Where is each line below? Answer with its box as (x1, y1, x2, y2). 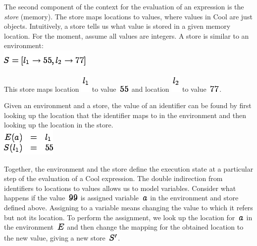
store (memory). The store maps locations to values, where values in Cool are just (4, 11, 253, 21)
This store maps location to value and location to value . (4, 83, 222, 94)
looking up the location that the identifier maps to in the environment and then (4, 110, 247, 120)
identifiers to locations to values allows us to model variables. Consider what (4, 183, 236, 193)
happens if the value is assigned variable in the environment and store (4, 192, 239, 203)
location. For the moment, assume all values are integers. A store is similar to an (4, 30, 249, 41)
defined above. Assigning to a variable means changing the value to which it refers (4, 202, 253, 212)
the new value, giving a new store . (4, 232, 120, 243)
